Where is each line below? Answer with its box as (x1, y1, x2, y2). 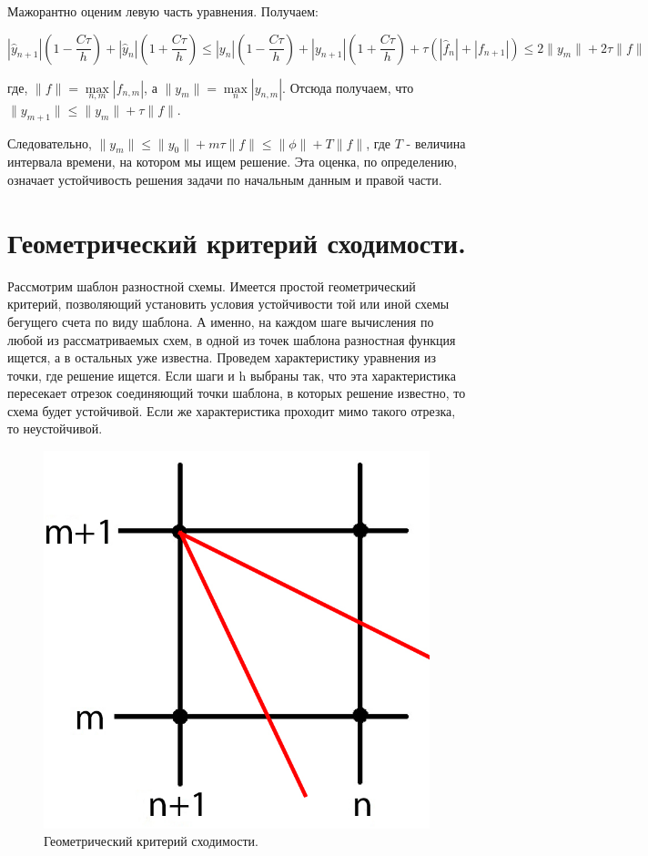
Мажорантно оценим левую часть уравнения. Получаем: (7, 2, 319, 20)
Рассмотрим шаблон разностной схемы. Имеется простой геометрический (7, 276, 416, 295)
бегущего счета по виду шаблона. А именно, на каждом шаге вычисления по (7, 311, 434, 331)
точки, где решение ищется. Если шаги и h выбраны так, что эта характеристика (7, 365, 456, 384)
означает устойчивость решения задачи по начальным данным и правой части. (7, 170, 442, 189)
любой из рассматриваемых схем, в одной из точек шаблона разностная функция (7, 330, 456, 349)
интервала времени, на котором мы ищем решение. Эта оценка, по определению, (7, 152, 458, 171)
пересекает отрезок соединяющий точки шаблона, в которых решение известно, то (7, 383, 466, 403)
